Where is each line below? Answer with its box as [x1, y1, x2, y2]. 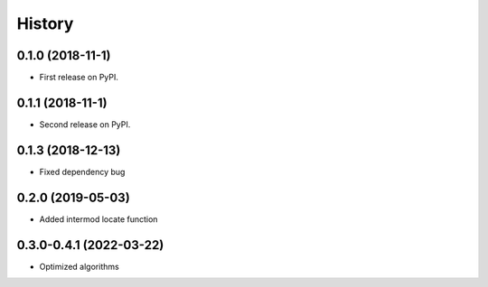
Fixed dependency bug [39, 166, 126, 177]
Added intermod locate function [39, 213, 158, 225]
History [16, 14, 74, 33]
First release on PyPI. [39, 72, 119, 83]
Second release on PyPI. [39, 118, 131, 130]
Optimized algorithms [39, 261, 119, 272]
